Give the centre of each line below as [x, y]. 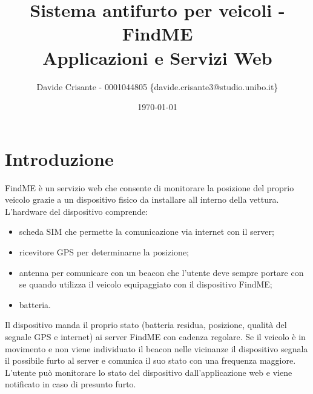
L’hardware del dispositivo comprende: [77, 211]
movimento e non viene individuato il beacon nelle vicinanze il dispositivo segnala [156, 348]
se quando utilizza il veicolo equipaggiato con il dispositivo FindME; [146, 284]
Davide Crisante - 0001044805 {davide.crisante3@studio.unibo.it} [157, 86]
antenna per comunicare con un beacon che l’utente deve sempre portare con [161, 272]
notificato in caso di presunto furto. [71, 384]
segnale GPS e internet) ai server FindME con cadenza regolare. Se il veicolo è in [155, 336]
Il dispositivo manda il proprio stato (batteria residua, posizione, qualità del [146, 325]
